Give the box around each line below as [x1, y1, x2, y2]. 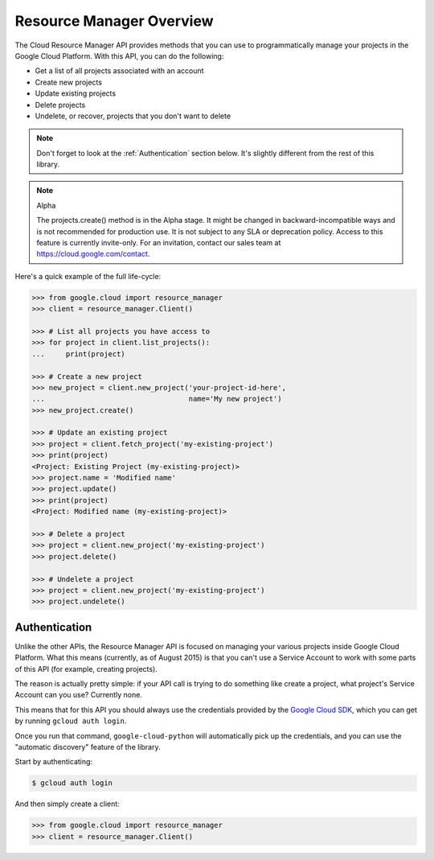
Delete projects [35, 100, 86, 109]
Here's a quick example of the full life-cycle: [14, 271, 162, 281]
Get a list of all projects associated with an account [35, 66, 204, 76]
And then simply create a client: [14, 799, 120, 809]
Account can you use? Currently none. [14, 690, 142, 700]
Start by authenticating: [14, 757, 92, 767]
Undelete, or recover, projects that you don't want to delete [35, 111, 231, 121]
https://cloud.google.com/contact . [36, 249, 150, 259]
